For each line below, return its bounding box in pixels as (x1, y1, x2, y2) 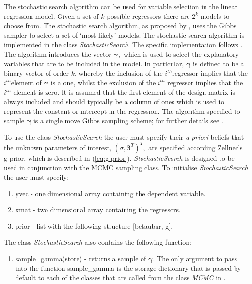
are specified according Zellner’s (148, 142, 243, 152)
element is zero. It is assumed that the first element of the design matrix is (13, 87, 236, 97)
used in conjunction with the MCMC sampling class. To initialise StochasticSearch (4, 162, 248, 173)
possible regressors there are (107, 11, 190, 21)
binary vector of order (4, 68, 69, 78)
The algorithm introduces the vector (4, 48, 111, 59)
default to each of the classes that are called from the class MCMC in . (15, 272, 226, 283)
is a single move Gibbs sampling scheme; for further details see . (33, 115, 223, 126)
